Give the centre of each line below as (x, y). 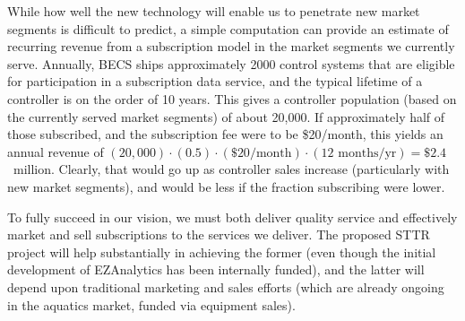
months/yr (367, 153)
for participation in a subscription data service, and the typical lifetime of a (215, 81)
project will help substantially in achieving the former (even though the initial (222, 252)
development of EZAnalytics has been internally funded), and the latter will (216, 269)
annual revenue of (56, 151)
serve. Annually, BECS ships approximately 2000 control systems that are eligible (231, 63)
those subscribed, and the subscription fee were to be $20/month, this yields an (225, 134)
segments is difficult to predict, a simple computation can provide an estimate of (228, 28)
